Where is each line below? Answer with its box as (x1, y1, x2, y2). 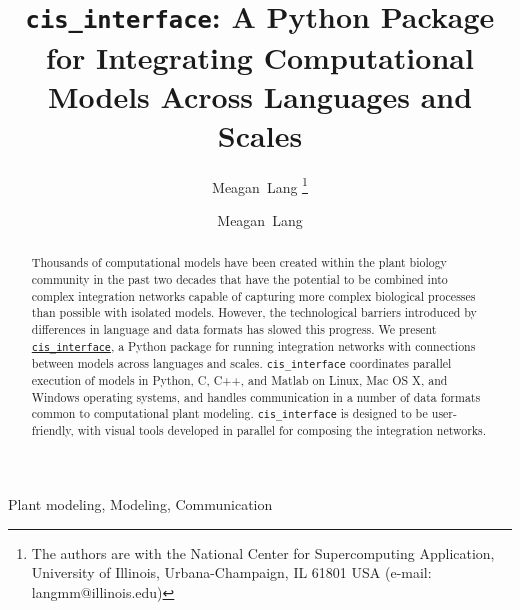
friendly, (31, 422, 74, 439)
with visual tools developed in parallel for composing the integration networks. (77, 422, 487, 439)
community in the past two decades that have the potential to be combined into (31, 271, 448, 288)
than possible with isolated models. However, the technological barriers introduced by (31, 304, 477, 321)
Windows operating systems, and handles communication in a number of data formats (31, 388, 481, 405)
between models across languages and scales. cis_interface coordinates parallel (31, 354, 452, 371)
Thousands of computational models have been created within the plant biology (31, 254, 447, 271)
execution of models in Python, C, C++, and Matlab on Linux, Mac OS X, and (31, 372, 448, 389)
